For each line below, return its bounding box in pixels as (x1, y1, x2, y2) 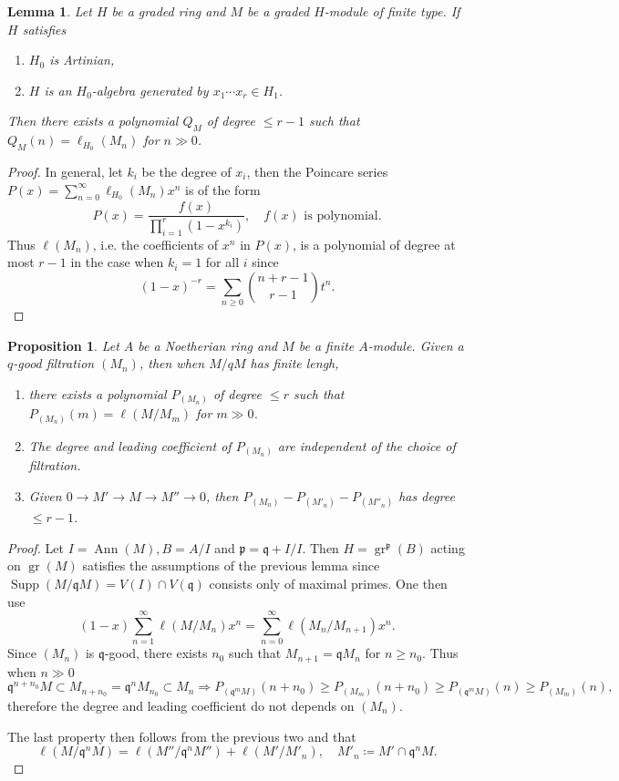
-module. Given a (367, 335, 464, 355)
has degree (398, 487, 455, 506)
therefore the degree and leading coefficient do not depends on (7, 695, 355, 714)
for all (205, 252, 240, 272)
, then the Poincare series (246, 162, 388, 181)
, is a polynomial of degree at (292, 234, 456, 253)
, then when (139, 354, 205, 373)
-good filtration (13, 354, 95, 373)
